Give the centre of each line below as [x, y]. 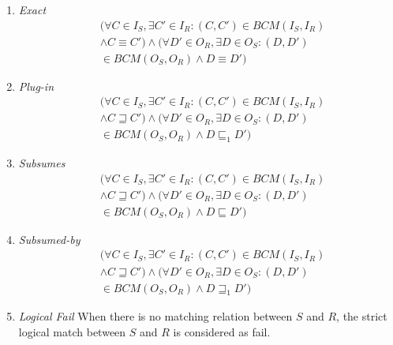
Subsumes [42, 163]
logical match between [72, 331]
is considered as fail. [222, 331]
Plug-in [36, 86]
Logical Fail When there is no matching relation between [155, 316]
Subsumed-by [49, 239]
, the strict [362, 316]
